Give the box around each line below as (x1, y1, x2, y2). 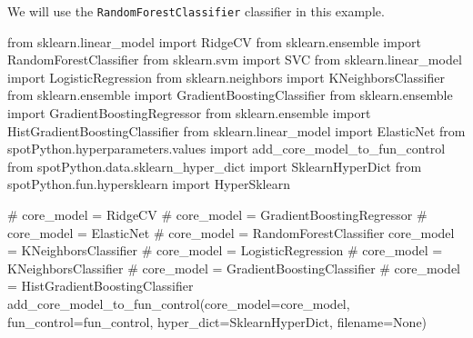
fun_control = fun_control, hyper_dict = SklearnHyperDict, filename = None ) (7, 312, 428, 331)
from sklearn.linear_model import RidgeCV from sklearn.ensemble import (7, 32, 421, 51)
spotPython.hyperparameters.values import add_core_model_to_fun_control (7, 139, 446, 158)
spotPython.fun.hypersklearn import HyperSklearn (7, 174, 290, 194)
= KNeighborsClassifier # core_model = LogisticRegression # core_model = (7, 241, 443, 260)
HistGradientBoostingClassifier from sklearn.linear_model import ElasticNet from (7, 121, 466, 140)
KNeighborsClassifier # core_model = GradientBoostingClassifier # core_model (7, 258, 460, 277)
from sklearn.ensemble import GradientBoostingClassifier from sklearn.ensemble (7, 85, 453, 104)
